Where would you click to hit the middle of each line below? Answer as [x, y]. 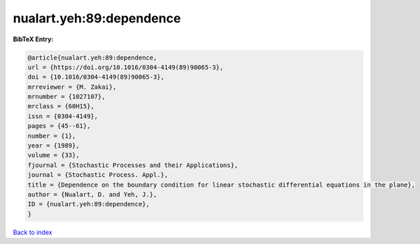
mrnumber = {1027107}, [66, 97]
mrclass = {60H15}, [61, 106]
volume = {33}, [54, 155]
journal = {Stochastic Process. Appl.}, [98, 175]
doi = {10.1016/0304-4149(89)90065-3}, [96, 77]
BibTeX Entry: [33, 39]
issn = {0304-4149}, [63, 116]
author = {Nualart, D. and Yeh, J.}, [92, 195]
